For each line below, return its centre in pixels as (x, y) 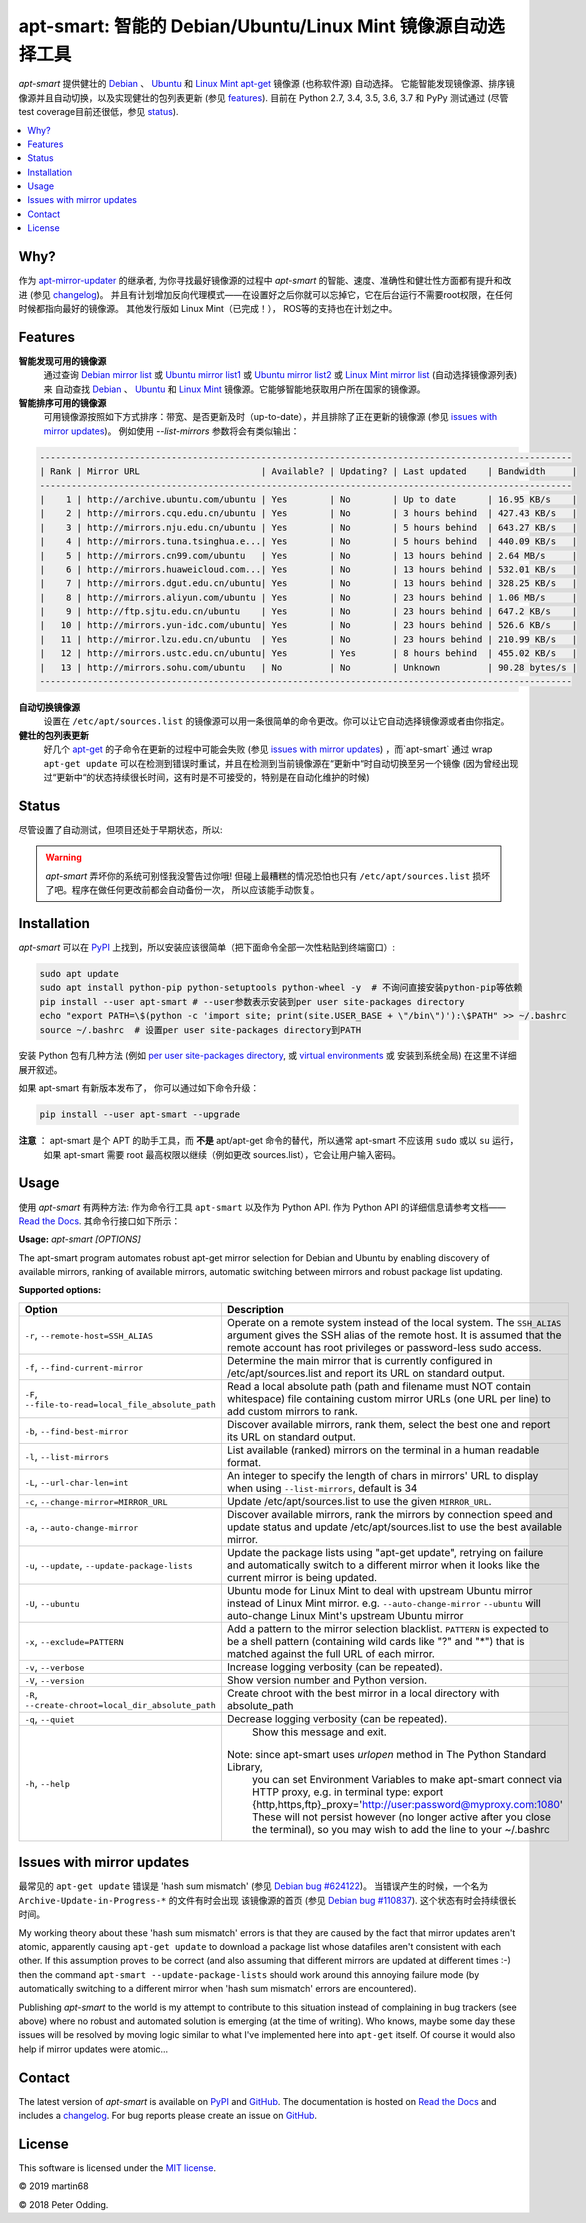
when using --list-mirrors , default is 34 (322, 1488)
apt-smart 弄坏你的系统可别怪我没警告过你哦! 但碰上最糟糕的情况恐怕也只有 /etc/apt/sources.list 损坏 (268, 876)
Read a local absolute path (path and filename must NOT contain (379, 1386)
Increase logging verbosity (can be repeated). (335, 1667)
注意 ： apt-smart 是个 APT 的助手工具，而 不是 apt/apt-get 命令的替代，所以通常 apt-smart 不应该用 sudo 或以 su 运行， (268, 1141)
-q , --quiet (49, 1718)
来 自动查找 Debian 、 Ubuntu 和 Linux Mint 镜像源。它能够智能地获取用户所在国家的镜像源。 (234, 389)
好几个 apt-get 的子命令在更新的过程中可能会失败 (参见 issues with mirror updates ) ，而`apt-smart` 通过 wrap (268, 749)
